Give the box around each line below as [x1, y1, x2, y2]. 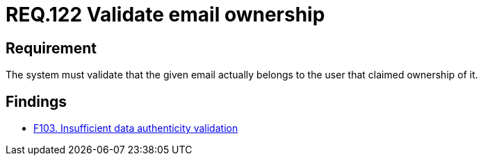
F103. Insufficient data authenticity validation [33, 122, 238, 135]
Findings [6, 92, 67, 110]
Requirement [6, 39, 97, 57]
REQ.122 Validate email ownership [6, 3, 325, 26]
